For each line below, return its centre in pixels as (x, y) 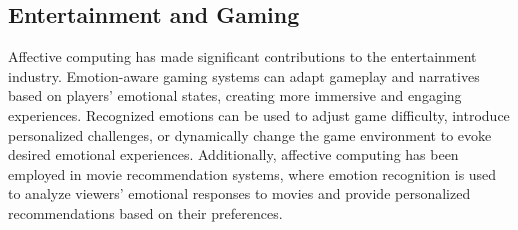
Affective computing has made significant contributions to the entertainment (242, 56)
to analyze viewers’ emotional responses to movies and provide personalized (239, 193)
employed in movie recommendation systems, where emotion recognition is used (252, 173)
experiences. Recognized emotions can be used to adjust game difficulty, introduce (259, 114)
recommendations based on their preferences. (145, 212)
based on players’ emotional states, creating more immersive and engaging (235, 95)
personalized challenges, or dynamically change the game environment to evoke (250, 134)
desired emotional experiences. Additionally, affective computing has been (233, 154)
